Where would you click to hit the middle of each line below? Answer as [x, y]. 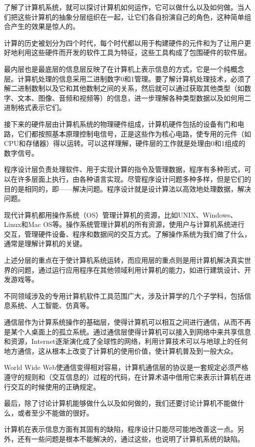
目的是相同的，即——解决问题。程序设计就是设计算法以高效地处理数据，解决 [127, 188]
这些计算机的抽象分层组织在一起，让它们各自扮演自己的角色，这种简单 [131, 16]
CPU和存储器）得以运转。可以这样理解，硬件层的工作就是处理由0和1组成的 [125, 143]
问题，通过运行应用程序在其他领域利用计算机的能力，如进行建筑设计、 [131, 269]
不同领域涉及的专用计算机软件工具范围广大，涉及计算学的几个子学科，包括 [124, 295]
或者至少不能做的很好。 [55, 412]
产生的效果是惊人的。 [45, 26]
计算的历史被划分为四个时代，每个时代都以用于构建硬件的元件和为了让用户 [124, 42]
